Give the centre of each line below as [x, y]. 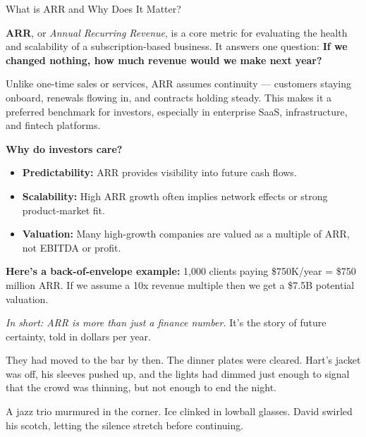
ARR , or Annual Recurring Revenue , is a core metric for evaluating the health [177, 32]
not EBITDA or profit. [72, 247]
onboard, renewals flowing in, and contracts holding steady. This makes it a [169, 97]
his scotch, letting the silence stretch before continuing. [125, 425]
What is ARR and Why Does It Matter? [93, 8]
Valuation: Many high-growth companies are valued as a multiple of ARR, [186, 234]
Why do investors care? [64, 148]
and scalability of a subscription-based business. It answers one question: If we [177, 46]
